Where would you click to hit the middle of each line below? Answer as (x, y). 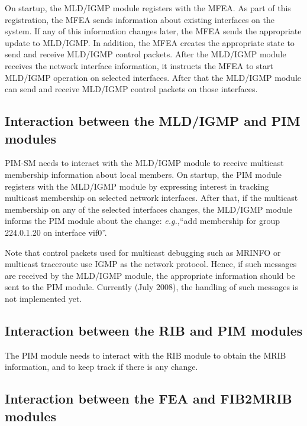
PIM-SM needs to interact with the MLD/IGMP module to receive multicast (144, 163)
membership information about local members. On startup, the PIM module (143, 174)
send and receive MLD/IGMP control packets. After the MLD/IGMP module (146, 54)
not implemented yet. (43, 298)
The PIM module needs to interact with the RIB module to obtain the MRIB (146, 355)
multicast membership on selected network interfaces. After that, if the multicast (151, 198)
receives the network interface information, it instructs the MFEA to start (139, 65)
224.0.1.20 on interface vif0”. (56, 232)
